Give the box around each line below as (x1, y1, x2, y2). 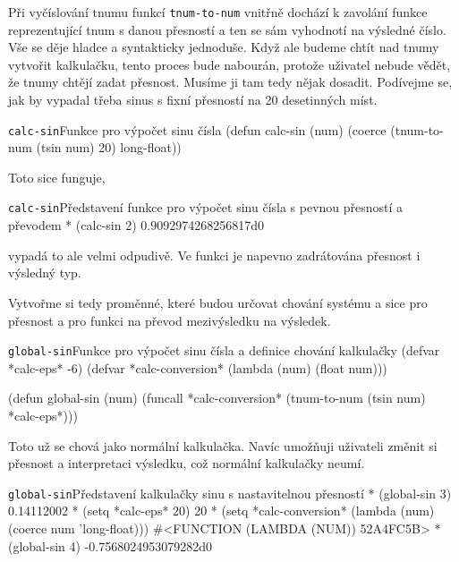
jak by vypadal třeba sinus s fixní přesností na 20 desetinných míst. (8, 90, 378, 109)
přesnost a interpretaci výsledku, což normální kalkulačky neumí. (8, 454, 365, 473)
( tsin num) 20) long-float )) (36, 138, 182, 157)
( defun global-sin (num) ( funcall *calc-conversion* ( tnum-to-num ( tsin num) (8, 388, 426, 407)
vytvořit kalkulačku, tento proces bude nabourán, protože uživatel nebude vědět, (8, 55, 451, 73)
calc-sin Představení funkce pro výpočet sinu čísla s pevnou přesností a (8, 198, 404, 217)
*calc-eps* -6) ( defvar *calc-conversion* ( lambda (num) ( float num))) (8, 358, 387, 377)
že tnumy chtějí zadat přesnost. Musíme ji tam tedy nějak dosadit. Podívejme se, (8, 72, 453, 91)
